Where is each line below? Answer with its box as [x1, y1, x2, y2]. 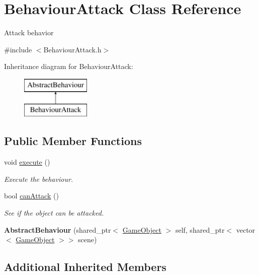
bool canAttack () [4, 190, 59, 201]
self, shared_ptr [175, 224, 225, 235]
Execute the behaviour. [4, 173, 73, 184]
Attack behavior [4, 27, 54, 38]
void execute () [4, 157, 50, 167]
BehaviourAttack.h [43, 44, 102, 54]
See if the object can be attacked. [4, 208, 104, 218]
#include [4, 44, 32, 54]
